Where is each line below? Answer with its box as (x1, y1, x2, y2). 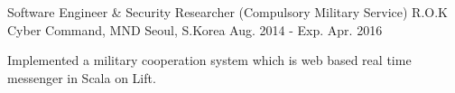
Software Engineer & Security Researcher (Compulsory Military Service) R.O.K (7, 3, 448, 21)
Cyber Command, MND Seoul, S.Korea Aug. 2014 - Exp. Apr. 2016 (7, 20, 383, 39)
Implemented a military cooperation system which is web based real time (7, 51, 412, 70)
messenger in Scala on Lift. (7, 68, 156, 87)
